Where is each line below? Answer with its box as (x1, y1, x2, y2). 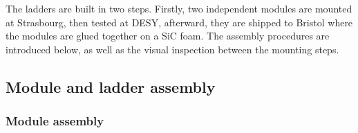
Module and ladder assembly (6, 76, 216, 97)
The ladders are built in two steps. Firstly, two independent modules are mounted (6, 1, 352, 15)
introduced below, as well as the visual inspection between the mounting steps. (6, 42, 339, 56)
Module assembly (6, 112, 104, 130)
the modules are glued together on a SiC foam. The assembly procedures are (6, 28, 330, 43)
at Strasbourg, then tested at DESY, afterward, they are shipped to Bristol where (6, 15, 353, 29)
